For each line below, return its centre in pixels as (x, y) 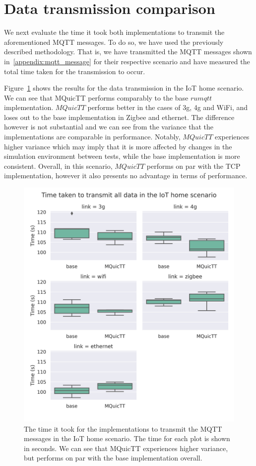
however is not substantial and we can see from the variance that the (109, 127)
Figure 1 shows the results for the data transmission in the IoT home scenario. (124, 88)
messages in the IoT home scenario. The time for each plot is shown (127, 438)
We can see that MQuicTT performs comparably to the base (96, 97)
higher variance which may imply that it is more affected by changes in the (118, 146)
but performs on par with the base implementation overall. (113, 458)
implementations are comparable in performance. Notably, (92, 137)
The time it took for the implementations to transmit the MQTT (123, 428)
